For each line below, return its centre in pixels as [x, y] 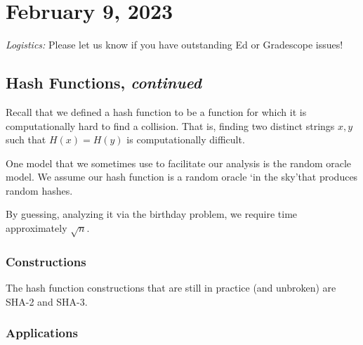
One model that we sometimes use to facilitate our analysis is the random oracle [179, 163]
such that [26, 139]
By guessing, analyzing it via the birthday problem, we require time [152, 214]
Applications [42, 333]
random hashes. [39, 190]
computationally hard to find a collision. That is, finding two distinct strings [170, 125]
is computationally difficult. [186, 139]
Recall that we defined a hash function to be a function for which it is [156, 111]
